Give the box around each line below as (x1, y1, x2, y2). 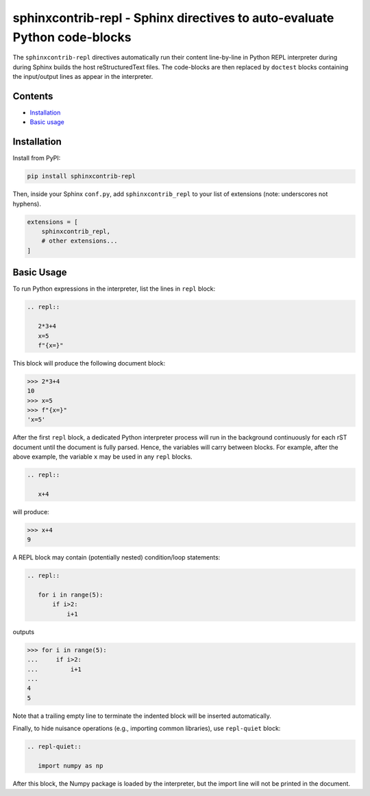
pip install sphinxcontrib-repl (27, 172, 136, 180)
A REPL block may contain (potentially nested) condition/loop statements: (12, 553, 221, 562)
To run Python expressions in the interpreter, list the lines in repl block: (12, 285, 216, 293)
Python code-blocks (12, 29, 132, 45)
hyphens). (12, 200, 41, 208)
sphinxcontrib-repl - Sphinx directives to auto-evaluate (12, 10, 334, 25)
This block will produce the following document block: (12, 359, 166, 367)
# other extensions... (41, 237, 118, 245)
